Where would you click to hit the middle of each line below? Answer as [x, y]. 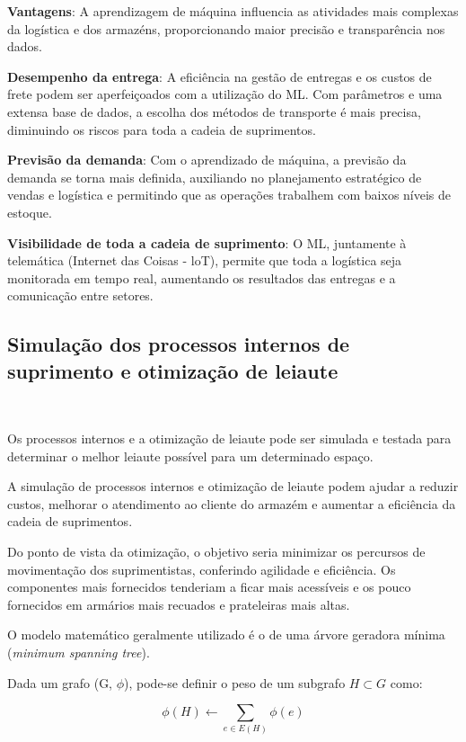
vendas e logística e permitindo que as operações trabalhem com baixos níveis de [229, 195]
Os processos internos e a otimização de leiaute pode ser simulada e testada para [229, 438]
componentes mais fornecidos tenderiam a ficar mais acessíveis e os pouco [209, 587]
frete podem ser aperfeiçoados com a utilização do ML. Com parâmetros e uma [225, 94]
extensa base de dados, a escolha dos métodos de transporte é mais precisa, [214, 111]
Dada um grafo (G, [60, 682]
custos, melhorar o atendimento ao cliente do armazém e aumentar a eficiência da [232, 503]
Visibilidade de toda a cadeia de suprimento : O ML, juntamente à [207, 242]
